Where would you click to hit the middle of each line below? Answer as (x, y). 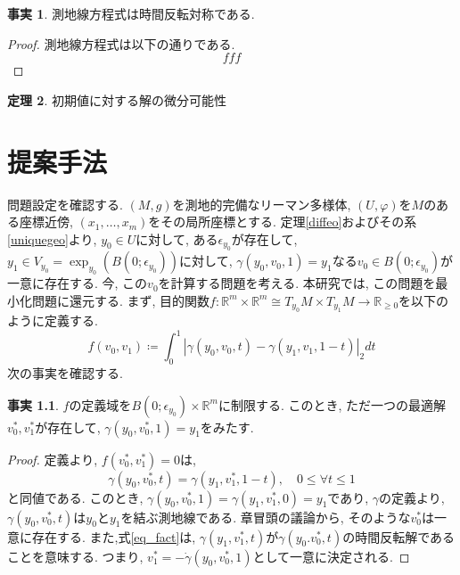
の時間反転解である (399, 536)
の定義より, (412, 497)
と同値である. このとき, (75, 497)
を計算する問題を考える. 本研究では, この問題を (297, 283)
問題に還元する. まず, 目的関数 (121, 300)
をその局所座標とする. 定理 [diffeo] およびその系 (283, 222)
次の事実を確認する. (65, 372)
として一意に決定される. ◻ (331, 556)
